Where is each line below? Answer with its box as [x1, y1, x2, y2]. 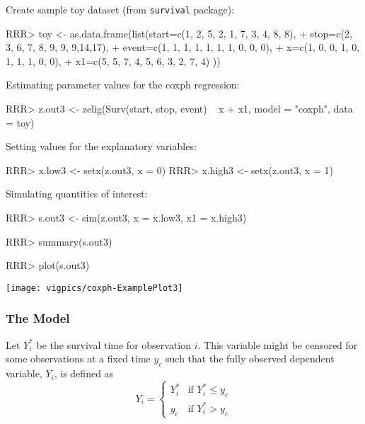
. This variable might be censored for [197, 337, 358, 352]
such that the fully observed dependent [166, 351, 335, 366]
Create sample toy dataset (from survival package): [6, 2, 235, 16]
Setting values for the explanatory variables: [6, 139, 197, 154]
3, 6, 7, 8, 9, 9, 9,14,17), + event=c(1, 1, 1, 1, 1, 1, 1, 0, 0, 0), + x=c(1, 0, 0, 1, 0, [6, 40, 360, 55]
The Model [6, 309, 70, 327]
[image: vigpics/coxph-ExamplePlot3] [6, 282, 183, 293]
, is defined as [54, 366, 114, 381]
